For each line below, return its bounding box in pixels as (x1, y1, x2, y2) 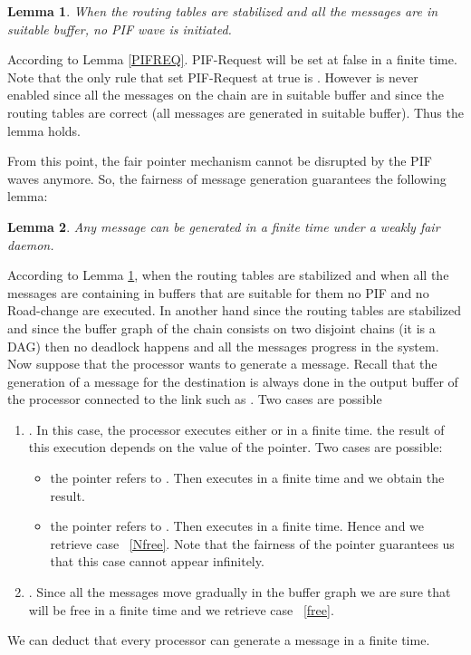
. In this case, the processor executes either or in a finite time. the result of (28, 419, 445, 438)
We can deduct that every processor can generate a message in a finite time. (7, 631, 430, 650)
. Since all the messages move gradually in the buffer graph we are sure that (28, 583, 451, 602)
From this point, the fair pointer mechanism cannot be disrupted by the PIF (7, 151, 432, 170)
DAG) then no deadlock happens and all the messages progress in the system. (7, 336, 439, 355)
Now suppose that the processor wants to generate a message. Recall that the (7, 354, 437, 373)
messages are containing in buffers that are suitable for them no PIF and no (7, 283, 429, 302)
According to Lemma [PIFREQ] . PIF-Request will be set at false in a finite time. (7, 50, 457, 69)
